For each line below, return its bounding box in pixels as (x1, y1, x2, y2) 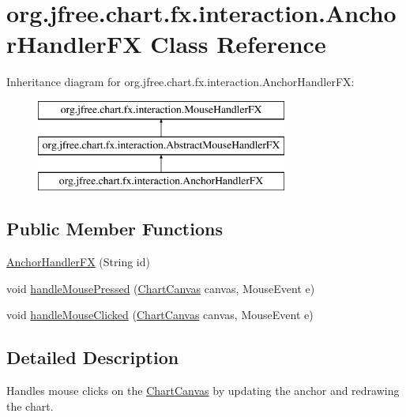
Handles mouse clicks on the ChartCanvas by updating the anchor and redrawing (6, 382, 400, 399)
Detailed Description (6, 345, 179, 370)
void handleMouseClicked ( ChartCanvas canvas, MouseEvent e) (6, 306, 314, 323)
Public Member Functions (6, 216, 223, 241)
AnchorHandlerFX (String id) (6, 254, 150, 270)
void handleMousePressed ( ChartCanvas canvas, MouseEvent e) (6, 280, 315, 296)
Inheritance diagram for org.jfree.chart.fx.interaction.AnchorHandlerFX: (6, 73, 355, 90)
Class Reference (150, 28, 326, 60)
